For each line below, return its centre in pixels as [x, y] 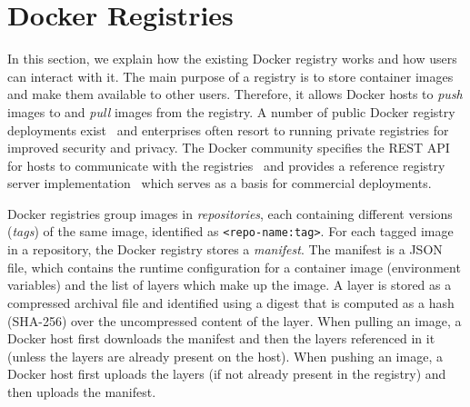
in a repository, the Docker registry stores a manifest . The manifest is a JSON [225, 249]
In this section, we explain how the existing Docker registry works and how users [232, 59]
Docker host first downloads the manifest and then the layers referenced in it [221, 338]
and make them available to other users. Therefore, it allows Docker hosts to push [235, 94]
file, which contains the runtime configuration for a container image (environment [234, 267]
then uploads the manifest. [82, 391]
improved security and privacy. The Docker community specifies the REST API [229, 148]
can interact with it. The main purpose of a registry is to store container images [230, 76]
